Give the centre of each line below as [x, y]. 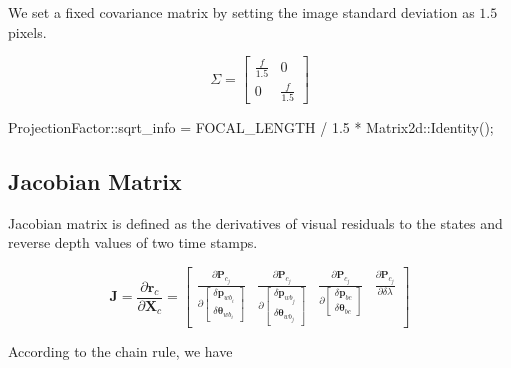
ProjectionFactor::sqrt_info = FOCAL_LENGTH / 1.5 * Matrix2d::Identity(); [251, 126]
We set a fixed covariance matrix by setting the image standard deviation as [241, 12]
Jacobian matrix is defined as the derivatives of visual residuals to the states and [255, 222]
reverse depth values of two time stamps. [133, 242]
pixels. [27, 31]
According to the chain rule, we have [120, 351]
